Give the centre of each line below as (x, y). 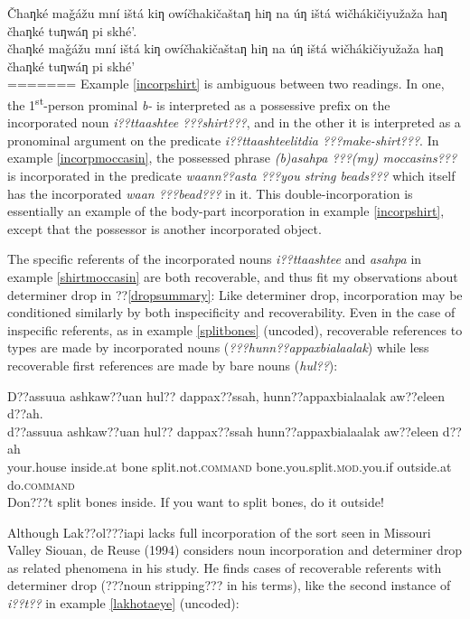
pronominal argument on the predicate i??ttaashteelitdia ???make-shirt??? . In (223, 140)
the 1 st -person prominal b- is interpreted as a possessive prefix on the (199, 103)
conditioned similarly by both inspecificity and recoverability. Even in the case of (231, 312)
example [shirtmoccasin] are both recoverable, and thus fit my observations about (233, 276)
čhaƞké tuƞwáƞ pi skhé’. (72, 30)
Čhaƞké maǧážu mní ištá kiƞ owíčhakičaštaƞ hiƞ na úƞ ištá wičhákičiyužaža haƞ (227, 13)
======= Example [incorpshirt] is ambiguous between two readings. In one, (226, 84)
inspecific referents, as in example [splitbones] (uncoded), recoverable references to (235, 329)
